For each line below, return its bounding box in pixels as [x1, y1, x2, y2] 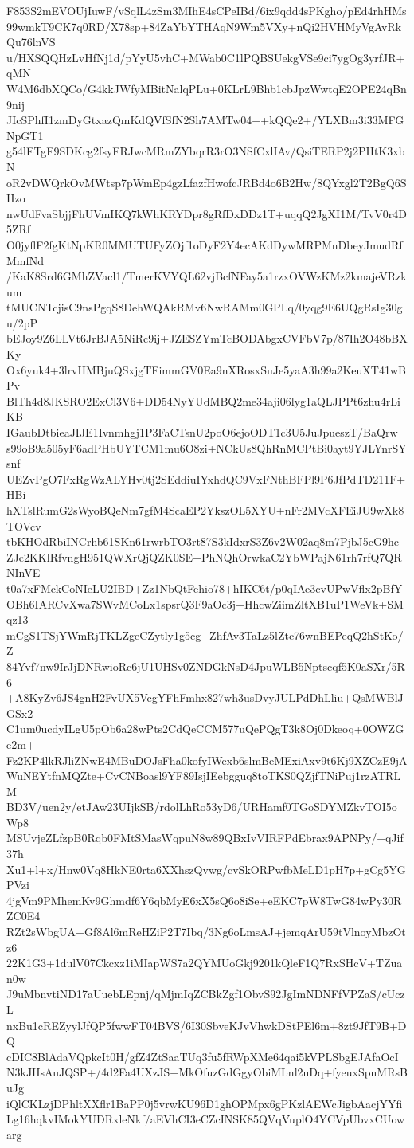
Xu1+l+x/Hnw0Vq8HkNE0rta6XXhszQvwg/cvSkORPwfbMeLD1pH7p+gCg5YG [6, 860, 406, 877]
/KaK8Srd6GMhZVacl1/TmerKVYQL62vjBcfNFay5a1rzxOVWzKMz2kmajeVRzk [6, 268, 407, 284]
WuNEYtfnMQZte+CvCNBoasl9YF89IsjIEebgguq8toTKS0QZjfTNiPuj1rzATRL [6, 767, 401, 784]
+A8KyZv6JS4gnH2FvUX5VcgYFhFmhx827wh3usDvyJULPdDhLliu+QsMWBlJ [6, 689, 404, 706]
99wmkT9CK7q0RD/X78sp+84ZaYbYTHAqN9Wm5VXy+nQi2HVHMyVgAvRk [6, 18, 402, 34]
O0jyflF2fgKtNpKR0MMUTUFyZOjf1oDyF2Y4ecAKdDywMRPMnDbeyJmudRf [6, 236, 403, 253]
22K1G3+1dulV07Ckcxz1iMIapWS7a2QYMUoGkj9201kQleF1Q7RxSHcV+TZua [6, 954, 403, 971]
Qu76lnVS [6, 33, 56, 50]
